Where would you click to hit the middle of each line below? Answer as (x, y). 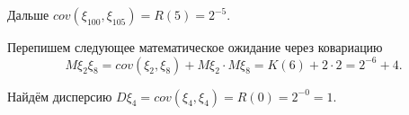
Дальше (28, 14)
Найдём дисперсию (60, 96)
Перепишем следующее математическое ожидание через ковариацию (195, 47)
